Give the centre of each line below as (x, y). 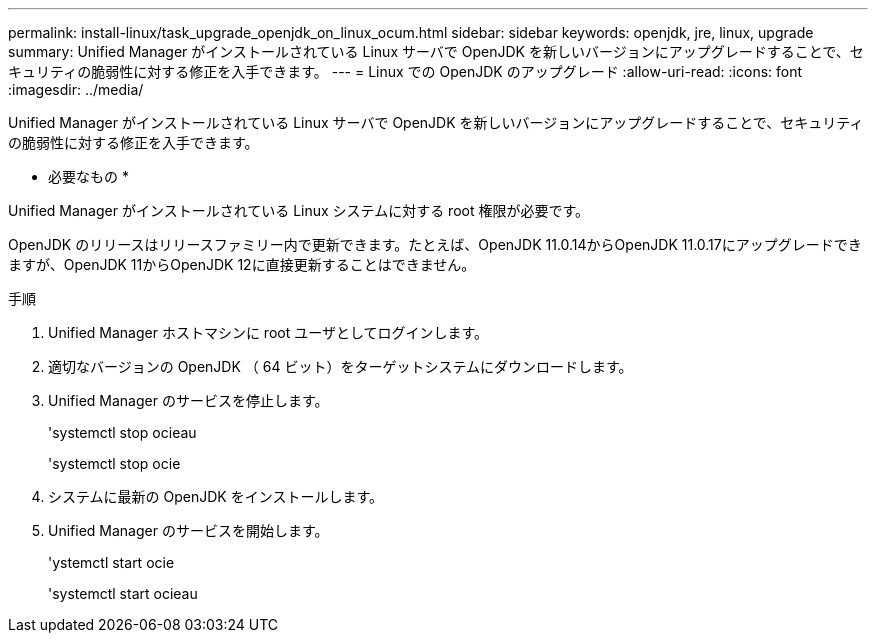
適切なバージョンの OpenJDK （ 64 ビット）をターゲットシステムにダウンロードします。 (340, 366)
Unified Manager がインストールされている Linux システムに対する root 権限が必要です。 (299, 210)
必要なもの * (88, 176)
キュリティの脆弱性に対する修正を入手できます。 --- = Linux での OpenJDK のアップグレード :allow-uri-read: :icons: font (405, 71)
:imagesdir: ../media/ (76, 89)
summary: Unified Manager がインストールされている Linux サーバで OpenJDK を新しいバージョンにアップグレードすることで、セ (436, 51)
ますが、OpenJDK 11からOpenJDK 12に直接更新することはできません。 (242, 264)
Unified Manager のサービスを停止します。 (188, 400)
